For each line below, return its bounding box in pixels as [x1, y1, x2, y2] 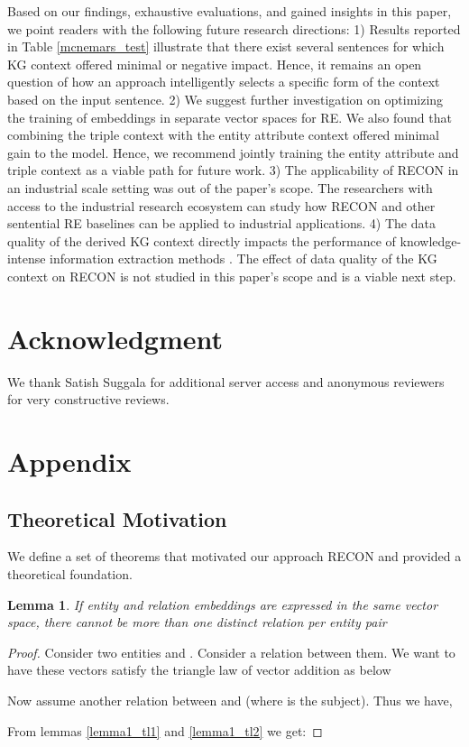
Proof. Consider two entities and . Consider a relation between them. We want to [7, 642, 455, 661]
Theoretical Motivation [7, 504, 227, 532]
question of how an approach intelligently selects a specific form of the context [7, 72, 440, 91]
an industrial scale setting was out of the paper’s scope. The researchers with [7, 178, 433, 197]
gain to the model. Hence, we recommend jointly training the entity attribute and [7, 143, 459, 161]
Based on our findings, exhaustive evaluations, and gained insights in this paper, [7, 2, 452, 20]
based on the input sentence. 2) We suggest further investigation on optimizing [7, 89, 444, 108]
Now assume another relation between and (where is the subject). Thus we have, [7, 690, 453, 709]
